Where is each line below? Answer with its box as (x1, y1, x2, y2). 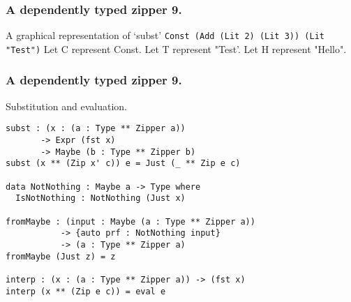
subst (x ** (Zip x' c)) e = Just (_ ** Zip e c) (6, 158, 241, 169)
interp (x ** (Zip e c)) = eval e (6, 286, 166, 296)
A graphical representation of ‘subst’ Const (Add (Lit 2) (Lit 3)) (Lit (6, 28, 324, 43)
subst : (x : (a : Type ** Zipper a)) (6, 123, 186, 134)
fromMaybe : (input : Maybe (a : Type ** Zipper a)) (6, 216, 255, 227)
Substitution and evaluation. (6, 98, 127, 113)
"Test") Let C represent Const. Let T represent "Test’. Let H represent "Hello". (6, 41, 347, 56)
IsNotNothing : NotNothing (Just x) (15, 193, 186, 204)
